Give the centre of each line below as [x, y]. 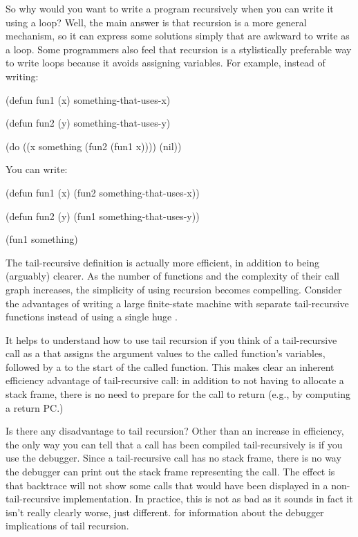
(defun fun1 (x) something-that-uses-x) [88, 99]
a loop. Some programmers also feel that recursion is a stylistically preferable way [179, 49]
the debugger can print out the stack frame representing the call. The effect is [170, 472]
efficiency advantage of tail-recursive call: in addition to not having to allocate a [175, 380]
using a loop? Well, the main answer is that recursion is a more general [156, 22]
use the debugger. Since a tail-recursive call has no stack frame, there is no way [173, 458]
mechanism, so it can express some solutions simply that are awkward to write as [178, 36]
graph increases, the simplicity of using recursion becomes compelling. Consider [174, 289]
